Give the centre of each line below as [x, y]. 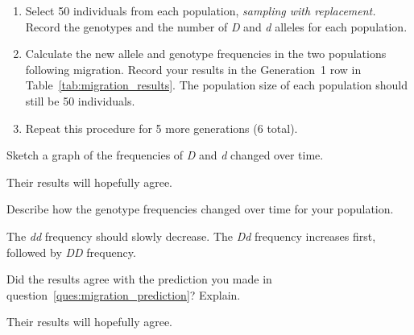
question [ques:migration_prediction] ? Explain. [124, 294]
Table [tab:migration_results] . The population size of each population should [216, 85]
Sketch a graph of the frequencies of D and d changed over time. [165, 155]
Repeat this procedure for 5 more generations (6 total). [161, 128]
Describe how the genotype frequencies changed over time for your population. [200, 209]
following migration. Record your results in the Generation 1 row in [193, 69]
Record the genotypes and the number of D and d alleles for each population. [216, 26]
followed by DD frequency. [71, 252]
